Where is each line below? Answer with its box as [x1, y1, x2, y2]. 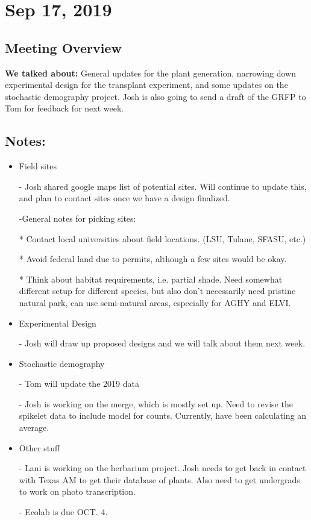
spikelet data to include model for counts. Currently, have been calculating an [19, 409, 307, 422]
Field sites [19, 160, 57, 172]
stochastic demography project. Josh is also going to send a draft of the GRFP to [5, 90, 306, 102]
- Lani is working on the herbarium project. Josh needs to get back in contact [19, 462, 306, 474]
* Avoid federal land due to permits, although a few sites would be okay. [19, 252, 287, 265]
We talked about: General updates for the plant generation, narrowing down [5, 66, 296, 79]
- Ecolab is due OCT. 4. [19, 506, 108, 518]
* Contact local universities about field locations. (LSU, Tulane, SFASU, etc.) [19, 232, 306, 245]
